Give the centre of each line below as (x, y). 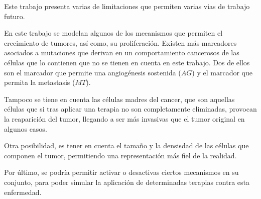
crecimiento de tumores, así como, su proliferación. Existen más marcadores (120, 42)
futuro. (15, 16)
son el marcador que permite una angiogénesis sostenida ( (93, 72)
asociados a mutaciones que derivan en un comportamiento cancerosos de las (122, 53)
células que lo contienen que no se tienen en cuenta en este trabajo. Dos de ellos (127, 62)
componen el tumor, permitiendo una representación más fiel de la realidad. (120, 155)
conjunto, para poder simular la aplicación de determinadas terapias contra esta (127, 182)
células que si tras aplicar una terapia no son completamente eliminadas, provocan (130, 109)
